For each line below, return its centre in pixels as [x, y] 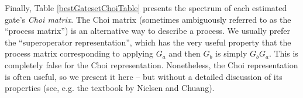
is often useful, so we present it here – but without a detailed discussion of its [144, 76]
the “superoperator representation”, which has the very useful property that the [148, 42]
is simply [231, 53]
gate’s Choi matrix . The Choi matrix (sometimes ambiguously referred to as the [148, 19]
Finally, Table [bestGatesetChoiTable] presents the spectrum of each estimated [146, 8]
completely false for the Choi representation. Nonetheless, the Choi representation [151, 64]
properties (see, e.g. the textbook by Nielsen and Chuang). [110, 88]
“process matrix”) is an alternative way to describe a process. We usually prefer [148, 31]
